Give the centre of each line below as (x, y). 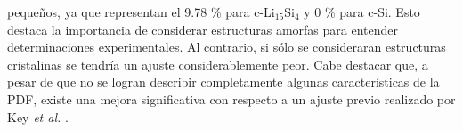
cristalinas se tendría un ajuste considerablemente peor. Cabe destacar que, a (218, 64)
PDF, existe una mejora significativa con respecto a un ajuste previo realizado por (231, 99)
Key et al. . (38, 116)
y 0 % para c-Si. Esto (362, 12)
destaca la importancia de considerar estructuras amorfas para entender (203, 29)
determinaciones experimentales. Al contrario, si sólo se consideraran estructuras (227, 47)
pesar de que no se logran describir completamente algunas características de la (223, 82)
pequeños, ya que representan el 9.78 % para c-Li (141, 12)
